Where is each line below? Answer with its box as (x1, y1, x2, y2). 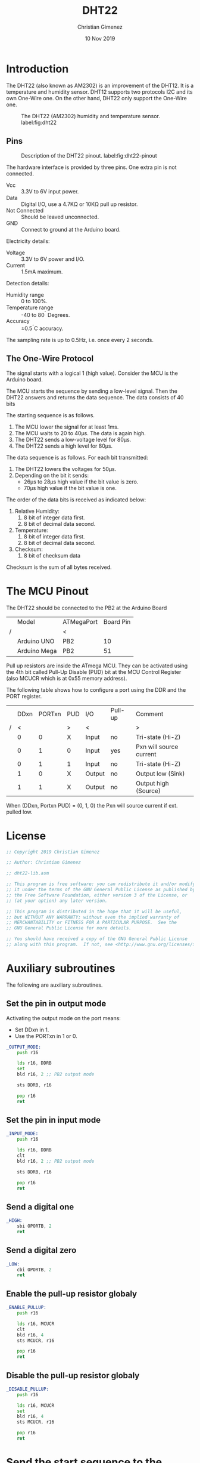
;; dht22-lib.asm (6, 870, 49, 876)
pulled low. (6, 808, 33, 815)
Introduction (6, 62, 69, 75)
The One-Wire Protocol (6, 353, 94, 364)
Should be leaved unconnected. (21, 213, 99, 220)
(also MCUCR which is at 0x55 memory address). (6, 674, 127, 682)
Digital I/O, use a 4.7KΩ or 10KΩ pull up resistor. (21, 201, 138, 208)
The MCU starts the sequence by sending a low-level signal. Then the (6, 387, 177, 395)
